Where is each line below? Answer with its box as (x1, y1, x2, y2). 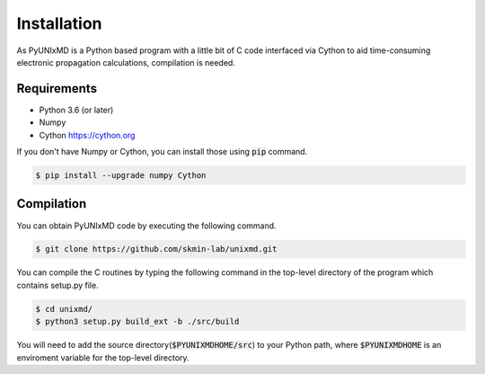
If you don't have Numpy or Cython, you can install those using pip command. (16, 147, 308, 157)
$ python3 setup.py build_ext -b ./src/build (35, 316, 240, 327)
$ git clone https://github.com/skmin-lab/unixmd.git (35, 244, 278, 254)
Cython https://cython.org (39, 129, 136, 140)
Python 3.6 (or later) (39, 104, 114, 115)
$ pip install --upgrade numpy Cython (35, 171, 207, 180)
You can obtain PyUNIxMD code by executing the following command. (16, 220, 278, 231)
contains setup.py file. (16, 280, 99, 290)
